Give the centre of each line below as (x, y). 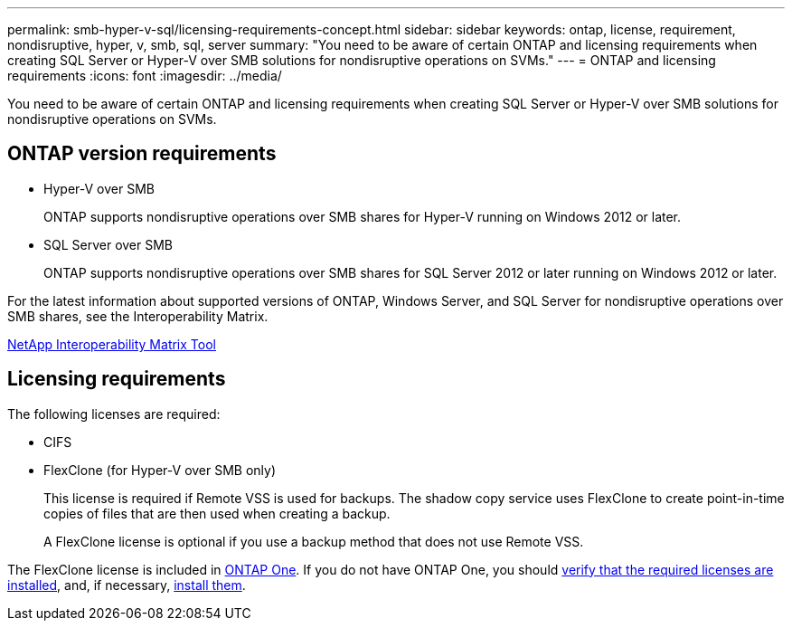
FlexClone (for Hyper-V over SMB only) (160, 470)
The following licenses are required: (114, 414)
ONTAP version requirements (142, 154)
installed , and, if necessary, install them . (127, 585)
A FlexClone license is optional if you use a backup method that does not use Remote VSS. (314, 541)
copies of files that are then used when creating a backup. (217, 513)
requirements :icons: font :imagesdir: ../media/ (145, 76)
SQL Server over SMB (108, 244)
